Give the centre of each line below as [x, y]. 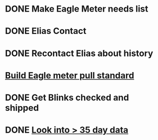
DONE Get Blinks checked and [67, 97]
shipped [22, 108]
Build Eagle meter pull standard [70, 75]
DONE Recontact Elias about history [79, 53]
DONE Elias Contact [46, 31]
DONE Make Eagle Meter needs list [77, 9]
